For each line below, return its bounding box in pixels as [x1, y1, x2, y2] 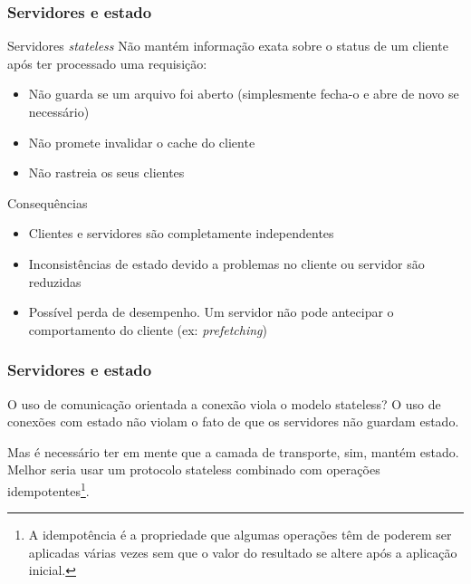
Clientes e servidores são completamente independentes [28, 224, 334, 243]
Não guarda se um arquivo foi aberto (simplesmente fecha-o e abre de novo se [28, 84, 459, 103]
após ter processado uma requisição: [7, 53, 207, 72]
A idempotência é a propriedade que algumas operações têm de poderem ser [28, 525, 452, 544]
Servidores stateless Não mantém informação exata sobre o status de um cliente [7, 36, 448, 55]
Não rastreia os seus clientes [28, 163, 185, 182]
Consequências [7, 193, 88, 212]
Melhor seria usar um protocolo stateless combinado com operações [7, 460, 380, 479]
